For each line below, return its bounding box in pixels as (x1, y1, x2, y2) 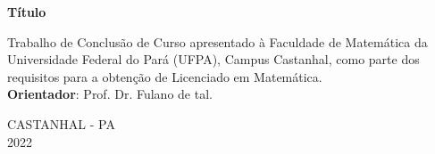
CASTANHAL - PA (7, 114, 115, 133)
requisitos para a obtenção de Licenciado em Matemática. (7, 67, 322, 85)
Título (7, 3, 46, 20)
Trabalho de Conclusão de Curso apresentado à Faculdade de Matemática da (7, 32, 428, 51)
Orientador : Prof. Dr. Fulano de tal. (7, 85, 213, 103)
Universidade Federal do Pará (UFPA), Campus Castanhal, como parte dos (7, 50, 420, 69)
